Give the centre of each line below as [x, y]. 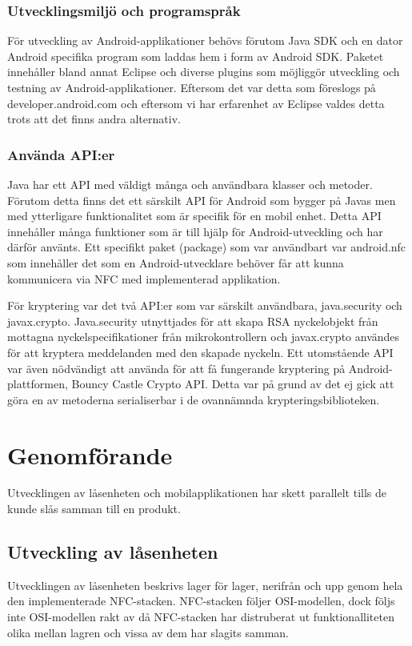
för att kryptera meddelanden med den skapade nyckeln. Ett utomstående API [200, 352]
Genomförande [90, 454]
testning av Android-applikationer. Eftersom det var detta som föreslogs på [192, 87]
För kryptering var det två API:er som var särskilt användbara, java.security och [205, 305]
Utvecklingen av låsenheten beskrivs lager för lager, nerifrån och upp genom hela [205, 585]
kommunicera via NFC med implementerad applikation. [144, 278]
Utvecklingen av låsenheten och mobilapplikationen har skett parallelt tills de [197, 493]
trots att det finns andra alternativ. [94, 119]
